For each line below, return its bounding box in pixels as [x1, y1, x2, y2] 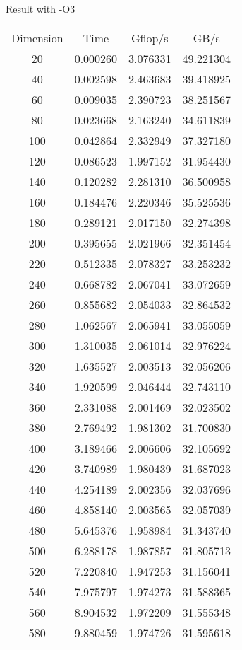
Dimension [11, 29, 63, 46]
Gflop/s [131, 29, 169, 46]
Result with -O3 [6, 1, 75, 16]
